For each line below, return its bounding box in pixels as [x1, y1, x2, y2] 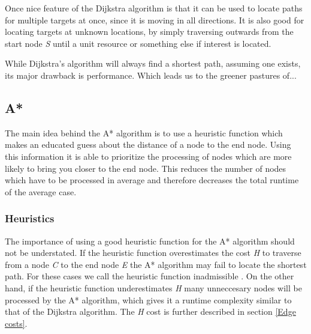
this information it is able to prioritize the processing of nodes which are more [5, 150, 292, 162]
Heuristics [5, 211, 55, 226]
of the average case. [5, 185, 77, 198]
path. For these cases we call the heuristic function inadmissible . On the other [5, 270, 294, 282]
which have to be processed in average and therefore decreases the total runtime [5, 174, 299, 186]
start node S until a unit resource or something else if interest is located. [5, 37, 271, 49]
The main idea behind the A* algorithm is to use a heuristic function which [5, 126, 283, 139]
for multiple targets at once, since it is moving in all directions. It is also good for [5, 13, 304, 26]
